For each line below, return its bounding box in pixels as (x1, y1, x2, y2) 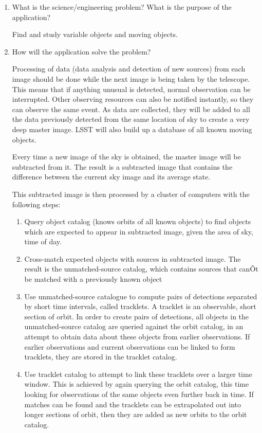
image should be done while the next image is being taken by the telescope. (12, 73, 250, 84)
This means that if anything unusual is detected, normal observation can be (12, 83, 251, 94)
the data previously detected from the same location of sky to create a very (12, 114, 250, 124)
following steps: (12, 199, 61, 209)
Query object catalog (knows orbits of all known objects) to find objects (24, 216, 251, 227)
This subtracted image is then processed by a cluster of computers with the (12, 188, 250, 199)
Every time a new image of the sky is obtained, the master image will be (12, 151, 241, 162)
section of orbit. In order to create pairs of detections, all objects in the (24, 311, 249, 321)
